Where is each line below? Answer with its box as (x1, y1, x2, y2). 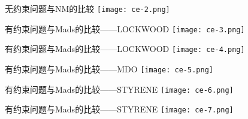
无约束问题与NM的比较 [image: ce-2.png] (5, 2, 170, 14)
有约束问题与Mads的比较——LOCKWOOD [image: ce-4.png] (5, 42, 245, 55)
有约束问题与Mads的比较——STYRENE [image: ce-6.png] (5, 83, 234, 95)
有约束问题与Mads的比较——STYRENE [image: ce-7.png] (5, 103, 234, 115)
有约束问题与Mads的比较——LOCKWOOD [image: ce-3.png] (5, 22, 245, 35)
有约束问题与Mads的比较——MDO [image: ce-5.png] (5, 62, 213, 75)
